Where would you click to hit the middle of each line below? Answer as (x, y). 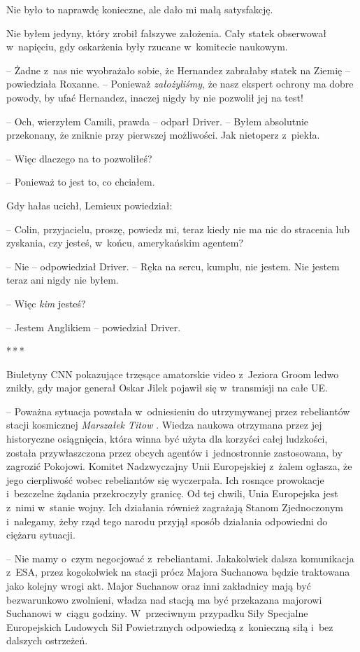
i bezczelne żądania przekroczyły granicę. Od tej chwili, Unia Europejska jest (172, 493)
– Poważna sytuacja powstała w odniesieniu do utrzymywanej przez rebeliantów (178, 411)
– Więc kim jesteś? (46, 303)
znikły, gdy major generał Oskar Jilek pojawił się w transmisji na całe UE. (167, 388)
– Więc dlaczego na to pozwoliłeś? (79, 158)
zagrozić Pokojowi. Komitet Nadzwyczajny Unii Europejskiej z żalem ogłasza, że (179, 466)
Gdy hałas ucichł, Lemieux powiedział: (89, 205)
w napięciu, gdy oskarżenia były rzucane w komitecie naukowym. (147, 47)
